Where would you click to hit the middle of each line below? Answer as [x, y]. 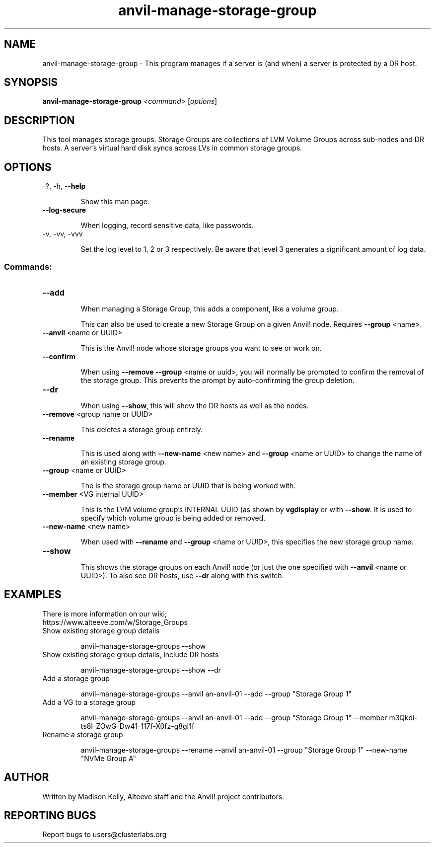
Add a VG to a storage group [89, 702]
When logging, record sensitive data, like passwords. [167, 226]
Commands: [28, 267]
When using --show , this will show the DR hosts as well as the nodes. [195, 405]
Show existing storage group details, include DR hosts [131, 654]
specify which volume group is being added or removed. [173, 518]
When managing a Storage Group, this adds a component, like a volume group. [210, 308]
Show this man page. [115, 202]
